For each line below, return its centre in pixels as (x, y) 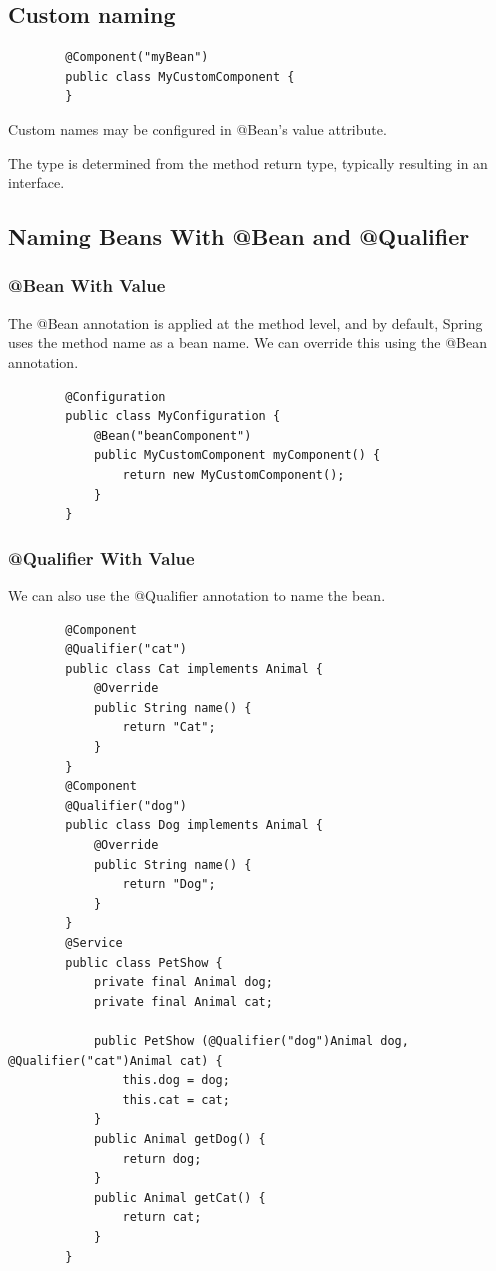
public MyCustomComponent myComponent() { (237, 455)
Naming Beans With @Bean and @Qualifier (239, 236)
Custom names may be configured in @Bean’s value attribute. (197, 128)
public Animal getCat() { (179, 1197)
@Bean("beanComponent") (172, 435)
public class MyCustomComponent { (180, 76)
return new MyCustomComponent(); (233, 474)
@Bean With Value (87, 285)
